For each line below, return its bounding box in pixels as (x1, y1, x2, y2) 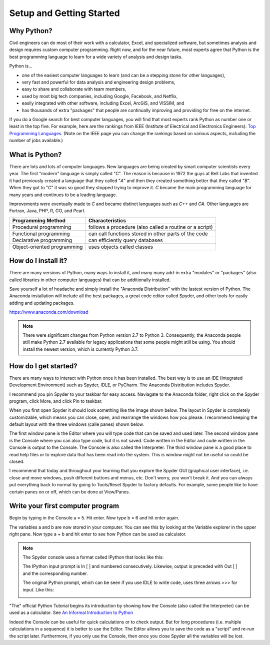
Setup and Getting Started (9, 8, 120, 19)
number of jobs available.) (9, 138, 63, 144)
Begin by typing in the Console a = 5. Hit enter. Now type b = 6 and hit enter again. (9, 515, 179, 521)
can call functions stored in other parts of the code (88, 230, 208, 237)
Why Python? (9, 27, 52, 35)
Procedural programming (12, 223, 71, 230)
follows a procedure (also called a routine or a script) (88, 223, 213, 230)
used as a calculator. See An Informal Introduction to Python (9, 609, 133, 615)
